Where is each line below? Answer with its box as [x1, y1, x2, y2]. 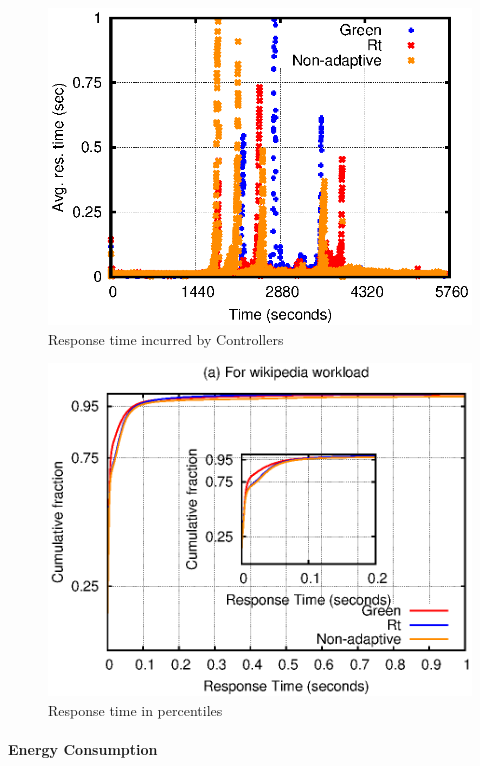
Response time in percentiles [48, 699, 223, 720]
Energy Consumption [8, 738, 158, 759]
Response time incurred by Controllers [48, 328, 284, 349]
